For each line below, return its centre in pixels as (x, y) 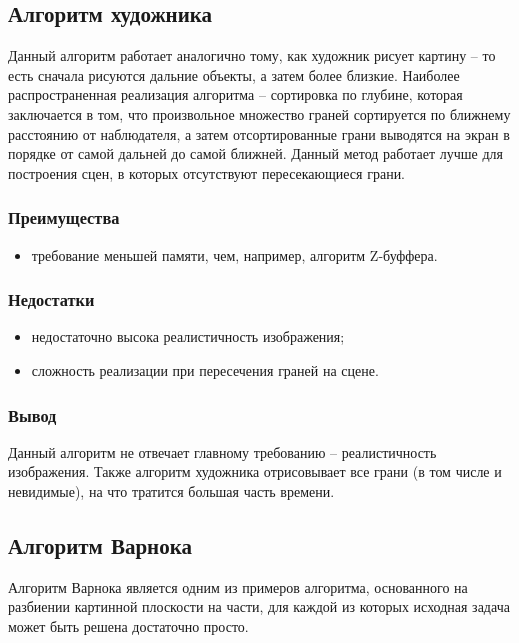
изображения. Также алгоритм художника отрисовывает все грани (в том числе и (255, 471)
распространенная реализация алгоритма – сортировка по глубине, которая (235, 94)
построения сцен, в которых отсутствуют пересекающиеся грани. (207, 172)
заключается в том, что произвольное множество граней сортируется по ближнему (259, 113)
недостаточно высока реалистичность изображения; (188, 336)
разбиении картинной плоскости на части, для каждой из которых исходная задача (259, 606)
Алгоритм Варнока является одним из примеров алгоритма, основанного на (238, 586)
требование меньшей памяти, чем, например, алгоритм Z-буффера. (234, 254)
